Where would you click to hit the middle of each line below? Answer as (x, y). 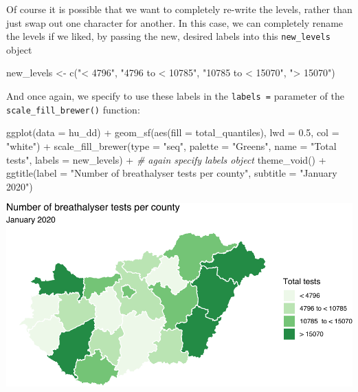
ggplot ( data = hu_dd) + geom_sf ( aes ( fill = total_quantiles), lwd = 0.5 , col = (173, 132)
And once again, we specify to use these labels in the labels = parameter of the (176, 96)
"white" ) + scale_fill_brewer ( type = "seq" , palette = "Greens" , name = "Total (171, 145)
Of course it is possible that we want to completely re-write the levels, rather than (179, 9)
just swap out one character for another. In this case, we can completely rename (175, 22)
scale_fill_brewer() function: (73, 109)
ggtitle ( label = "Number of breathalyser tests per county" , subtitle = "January (172, 173)
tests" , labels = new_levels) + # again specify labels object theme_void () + (166, 159)
